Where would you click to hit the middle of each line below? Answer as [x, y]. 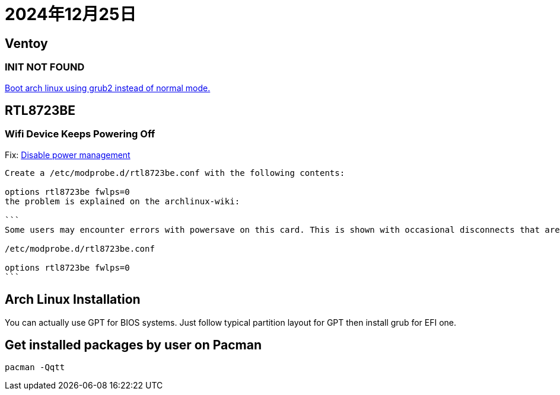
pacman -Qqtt [35, 367]
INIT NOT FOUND [45, 67]
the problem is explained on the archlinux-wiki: [122, 201]
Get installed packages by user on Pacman [133, 345]
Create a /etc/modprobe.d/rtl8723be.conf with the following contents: [175, 173]
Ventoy [26, 43]
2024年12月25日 [71, 14]
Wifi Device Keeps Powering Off [80, 134]
